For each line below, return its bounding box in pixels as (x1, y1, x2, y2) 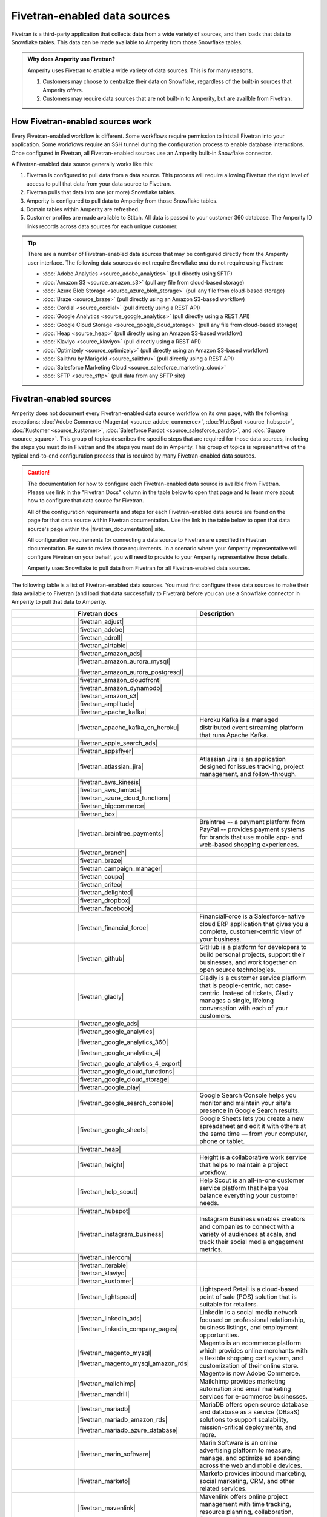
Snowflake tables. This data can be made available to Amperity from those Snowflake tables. (11, 38, 243, 46)
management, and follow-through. (199, 769, 297, 778)
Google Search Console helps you (199, 1091, 297, 1100)
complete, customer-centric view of (199, 927, 302, 936)
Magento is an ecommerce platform (199, 1339, 302, 1347)
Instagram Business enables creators (199, 1214, 305, 1223)
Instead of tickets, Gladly (222, 988, 294, 997)
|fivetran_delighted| (78, 888, 133, 896)
